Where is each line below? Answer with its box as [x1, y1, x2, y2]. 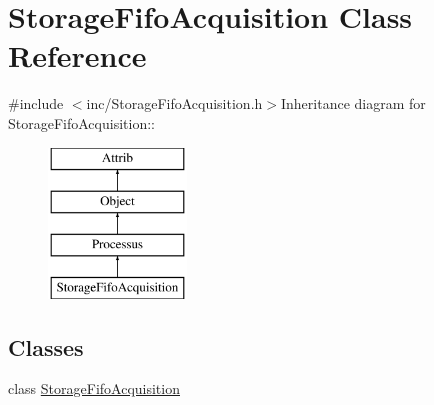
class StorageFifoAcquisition [8, 378, 180, 399]
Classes [8, 331, 84, 362]
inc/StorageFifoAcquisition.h [86, 93, 263, 114]
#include [8, 93, 64, 114]
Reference [8, 35, 147, 76]
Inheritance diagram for [280, 93, 426, 114]
